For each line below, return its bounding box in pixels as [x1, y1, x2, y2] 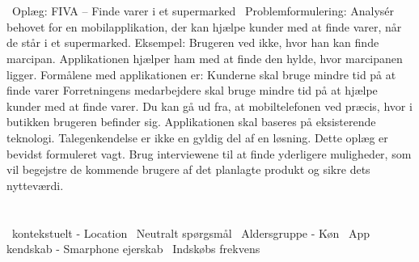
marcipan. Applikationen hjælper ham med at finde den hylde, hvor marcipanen [6, 49, 403, 66]
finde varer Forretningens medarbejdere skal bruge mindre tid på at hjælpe [6, 82, 378, 99]
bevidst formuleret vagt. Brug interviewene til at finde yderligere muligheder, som [6, 145, 412, 162]
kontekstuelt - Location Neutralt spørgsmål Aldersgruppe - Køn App [11, 224, 370, 241]
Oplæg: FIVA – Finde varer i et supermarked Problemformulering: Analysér [11, 2, 395, 19]
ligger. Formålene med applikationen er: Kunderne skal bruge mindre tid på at [6, 65, 396, 82]
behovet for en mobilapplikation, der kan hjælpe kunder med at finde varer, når [6, 18, 402, 35]
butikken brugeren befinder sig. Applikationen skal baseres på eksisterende [6, 113, 376, 130]
